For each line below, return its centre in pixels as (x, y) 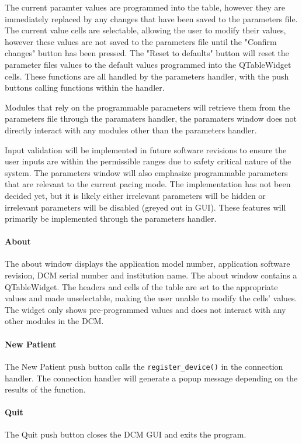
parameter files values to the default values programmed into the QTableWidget (148, 64)
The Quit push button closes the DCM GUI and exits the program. (126, 434)
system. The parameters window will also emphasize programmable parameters (146, 172)
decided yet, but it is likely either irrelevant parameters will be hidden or (135, 195)
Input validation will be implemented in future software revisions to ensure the (146, 149)
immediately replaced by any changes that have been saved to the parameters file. (151, 18)
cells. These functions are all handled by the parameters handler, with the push (147, 76)
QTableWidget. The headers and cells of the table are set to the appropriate (141, 286)
